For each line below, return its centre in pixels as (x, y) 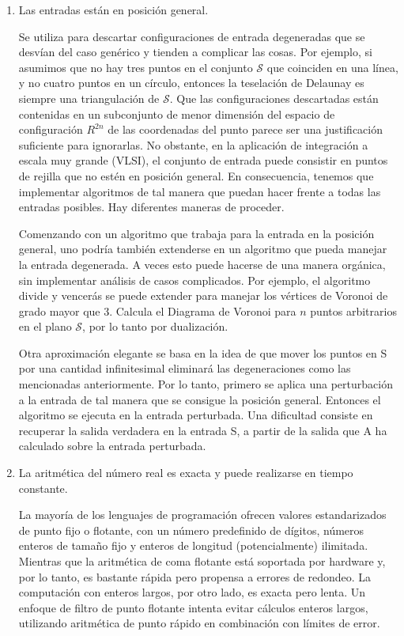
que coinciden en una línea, (332, 67)
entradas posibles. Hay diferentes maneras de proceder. (151, 207)
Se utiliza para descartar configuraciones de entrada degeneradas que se (192, 36)
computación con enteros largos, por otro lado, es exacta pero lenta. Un (192, 592)
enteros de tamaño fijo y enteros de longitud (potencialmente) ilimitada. (193, 545)
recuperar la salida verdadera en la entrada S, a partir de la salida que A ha (203, 430)
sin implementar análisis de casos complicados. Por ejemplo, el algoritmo (194, 280)
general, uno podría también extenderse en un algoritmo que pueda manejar (203, 249)
